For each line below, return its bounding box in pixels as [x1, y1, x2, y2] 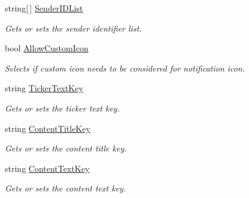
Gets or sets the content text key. [5, 182, 126, 194]
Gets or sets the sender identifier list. [5, 21, 142, 34]
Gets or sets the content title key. [5, 142, 127, 154]
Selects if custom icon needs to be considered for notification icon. [5, 61, 245, 74]
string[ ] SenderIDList [5, 2, 83, 14]
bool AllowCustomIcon [5, 42, 89, 54]
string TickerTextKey [5, 82, 83, 94]
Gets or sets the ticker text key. [5, 101, 120, 114]
